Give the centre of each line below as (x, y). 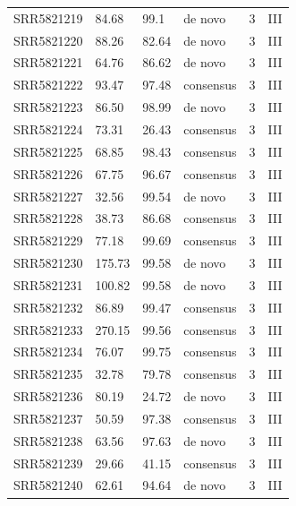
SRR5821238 (48, 440)
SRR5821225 (48, 151)
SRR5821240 (48, 485)
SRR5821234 (48, 352)
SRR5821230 (48, 263)
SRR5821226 (48, 173)
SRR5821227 (48, 196)
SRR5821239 (48, 463)
